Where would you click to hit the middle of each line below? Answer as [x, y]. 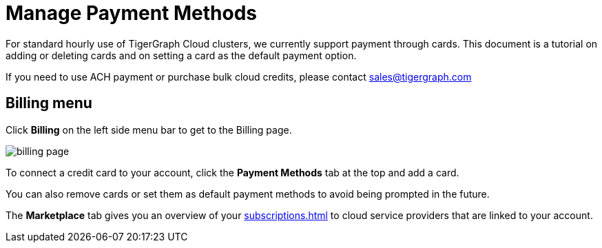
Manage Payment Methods [132, 13]
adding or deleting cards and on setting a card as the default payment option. [181, 55]
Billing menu [49, 103]
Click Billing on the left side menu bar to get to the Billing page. [149, 130]
